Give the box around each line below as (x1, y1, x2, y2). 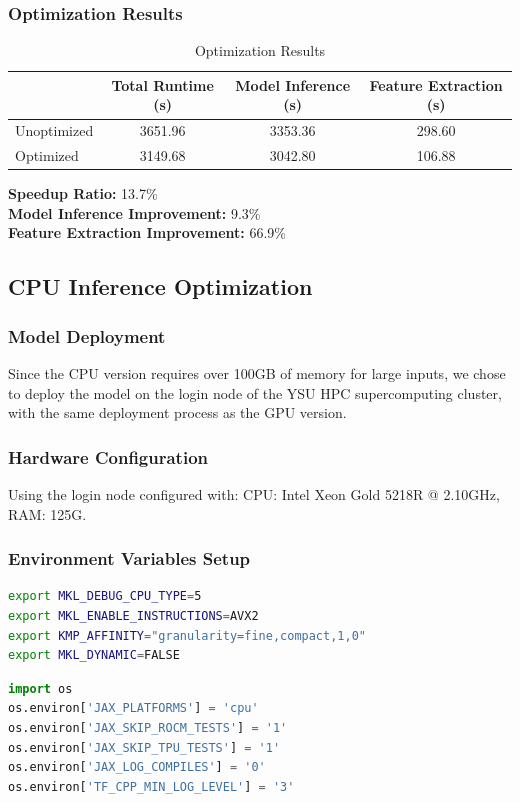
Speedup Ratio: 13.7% (8, 183, 158, 204)
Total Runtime (111, 74, 214, 95)
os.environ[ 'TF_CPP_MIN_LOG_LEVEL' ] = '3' (8, 779, 295, 794)
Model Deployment (8, 323, 166, 348)
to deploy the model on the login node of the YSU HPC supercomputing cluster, (8, 382, 502, 403)
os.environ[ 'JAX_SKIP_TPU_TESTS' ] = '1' (8, 740, 281, 755)
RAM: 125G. (8, 503, 87, 524)
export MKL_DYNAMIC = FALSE (8, 648, 180, 663)
